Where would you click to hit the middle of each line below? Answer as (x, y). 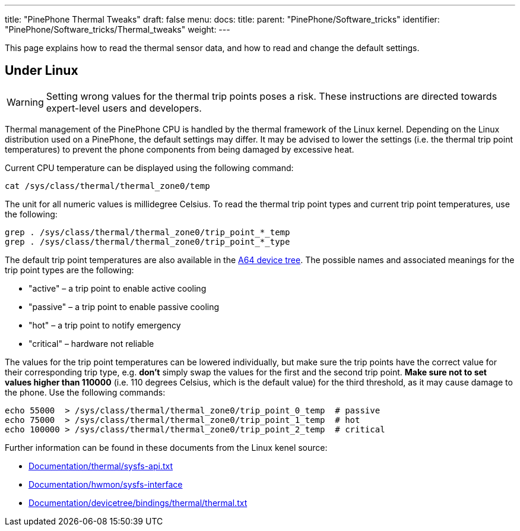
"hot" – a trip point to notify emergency (105, 325)
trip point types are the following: (69, 270)
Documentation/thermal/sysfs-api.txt (101, 466)
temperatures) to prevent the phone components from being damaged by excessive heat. (180, 149)
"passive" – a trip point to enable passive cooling (124, 306)
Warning (25, 102)
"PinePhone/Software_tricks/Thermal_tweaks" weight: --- (118, 29)
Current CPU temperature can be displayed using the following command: (149, 167)
